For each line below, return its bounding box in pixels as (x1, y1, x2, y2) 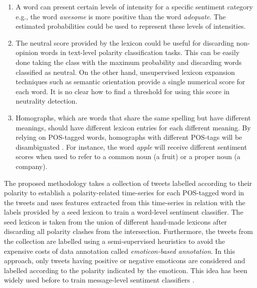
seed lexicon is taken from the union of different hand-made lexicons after (4, 216, 227, 227)
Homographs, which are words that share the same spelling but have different (15, 112, 251, 122)
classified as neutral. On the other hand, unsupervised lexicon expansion (15, 66, 235, 77)
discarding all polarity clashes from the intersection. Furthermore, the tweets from (4, 226, 253, 236)
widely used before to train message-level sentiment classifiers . (4, 275, 195, 285)
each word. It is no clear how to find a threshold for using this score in (15, 86, 230, 96)
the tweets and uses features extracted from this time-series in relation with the (4, 197, 246, 207)
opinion (15, 47, 38, 58)
